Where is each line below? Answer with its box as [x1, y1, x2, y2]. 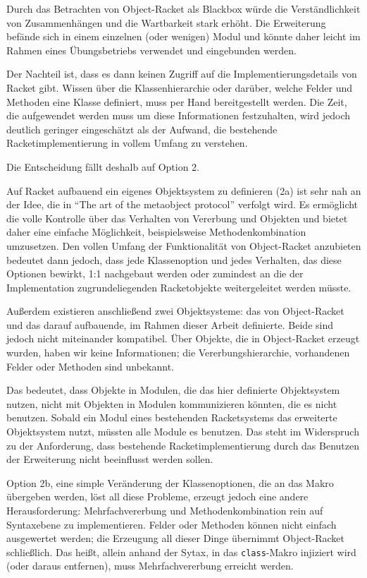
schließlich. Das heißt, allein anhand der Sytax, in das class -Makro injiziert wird [6, 544, 356, 559]
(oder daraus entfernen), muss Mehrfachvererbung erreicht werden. [6, 558, 294, 573]
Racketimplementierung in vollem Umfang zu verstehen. [6, 136, 248, 150]
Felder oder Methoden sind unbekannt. [6, 359, 175, 373]
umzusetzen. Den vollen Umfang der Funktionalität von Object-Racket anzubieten [6, 238, 361, 253]
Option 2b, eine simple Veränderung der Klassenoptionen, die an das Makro [6, 475, 334, 490]
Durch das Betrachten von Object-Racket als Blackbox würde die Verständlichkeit [6, 1, 361, 16]
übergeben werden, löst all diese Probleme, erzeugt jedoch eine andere [6, 489, 309, 504]
